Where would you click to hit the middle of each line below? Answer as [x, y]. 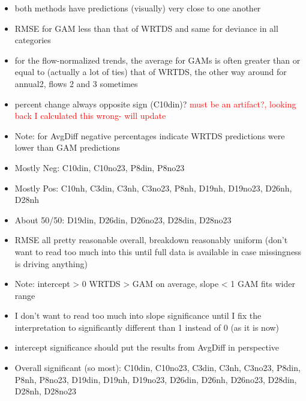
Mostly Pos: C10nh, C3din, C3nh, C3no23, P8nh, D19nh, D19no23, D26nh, [153, 188]
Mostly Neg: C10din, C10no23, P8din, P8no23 [100, 167]
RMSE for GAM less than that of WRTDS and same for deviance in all [146, 28]
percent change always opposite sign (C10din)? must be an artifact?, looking [155, 104]
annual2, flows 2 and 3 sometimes [76, 83]
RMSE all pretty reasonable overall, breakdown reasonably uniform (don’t [151, 240]
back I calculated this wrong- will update [90, 116]
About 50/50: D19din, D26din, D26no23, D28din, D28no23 [123, 219]
